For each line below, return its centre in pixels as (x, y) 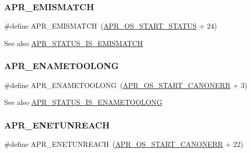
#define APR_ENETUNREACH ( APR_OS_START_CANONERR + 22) (124, 144)
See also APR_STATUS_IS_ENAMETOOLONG (83, 102)
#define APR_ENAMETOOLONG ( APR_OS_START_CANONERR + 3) (126, 85)
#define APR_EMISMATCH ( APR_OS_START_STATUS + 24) (111, 26)
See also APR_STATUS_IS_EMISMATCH (74, 43)
